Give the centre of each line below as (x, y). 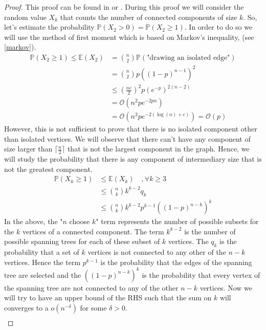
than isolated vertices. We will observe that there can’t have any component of (127, 138)
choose (80, 221)
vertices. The (188, 241)
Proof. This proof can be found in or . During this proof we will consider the (124, 7)
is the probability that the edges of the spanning (176, 262)
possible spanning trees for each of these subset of (82, 241)
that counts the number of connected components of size (149, 17)
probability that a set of (42, 252)
